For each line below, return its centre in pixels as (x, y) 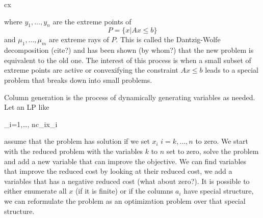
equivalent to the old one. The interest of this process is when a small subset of (128, 60)
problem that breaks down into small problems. (78, 80)
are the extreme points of (92, 21)
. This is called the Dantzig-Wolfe (168, 39)
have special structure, (219, 191)
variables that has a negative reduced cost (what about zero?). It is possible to (127, 181)
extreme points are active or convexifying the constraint (91, 70)
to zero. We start (222, 141)
